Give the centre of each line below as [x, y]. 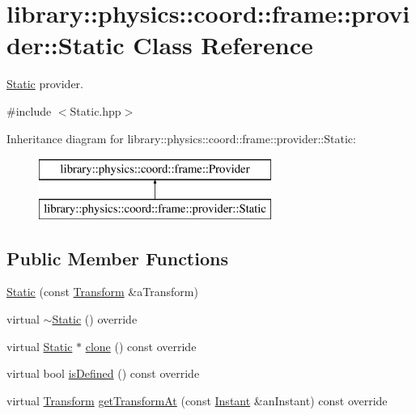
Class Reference [223, 45]
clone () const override [141, 346]
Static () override [95, 319]
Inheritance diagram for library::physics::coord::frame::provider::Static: [181, 138]
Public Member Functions [117, 258]
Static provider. [45, 84]
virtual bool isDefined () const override [103, 373]
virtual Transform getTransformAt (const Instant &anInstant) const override [197, 400]
